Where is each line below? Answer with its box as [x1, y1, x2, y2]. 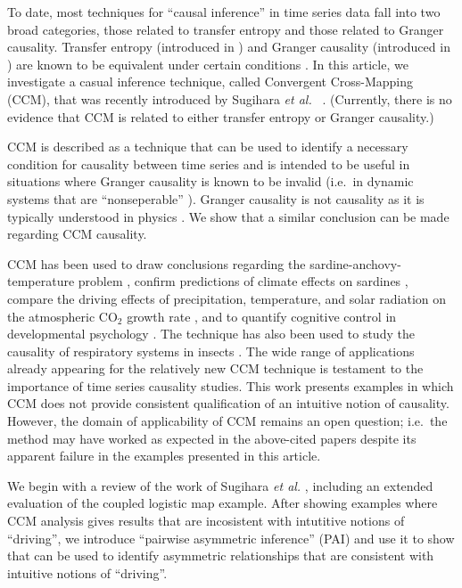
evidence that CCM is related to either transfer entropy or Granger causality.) [7, 107, 434, 126]
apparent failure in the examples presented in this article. [7, 446, 321, 465]
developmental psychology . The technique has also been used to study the [7, 324, 415, 343]
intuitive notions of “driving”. [7, 563, 168, 582]
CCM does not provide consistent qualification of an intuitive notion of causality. [7, 394, 450, 412]
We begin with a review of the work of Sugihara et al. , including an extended [7, 476, 433, 494]
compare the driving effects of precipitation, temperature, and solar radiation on [7, 289, 447, 307]
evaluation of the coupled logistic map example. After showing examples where [7, 494, 438, 512]
